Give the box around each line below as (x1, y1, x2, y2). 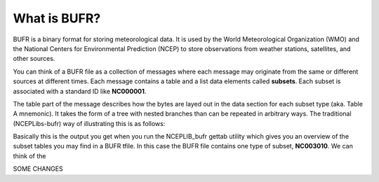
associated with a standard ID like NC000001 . (13, 87, 147, 95)
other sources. (13, 55, 55, 63)
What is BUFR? (13, 10, 101, 26)
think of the (13, 151, 46, 160)
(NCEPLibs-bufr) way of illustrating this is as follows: (13, 119, 166, 127)
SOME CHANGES (13, 164, 63, 173)
